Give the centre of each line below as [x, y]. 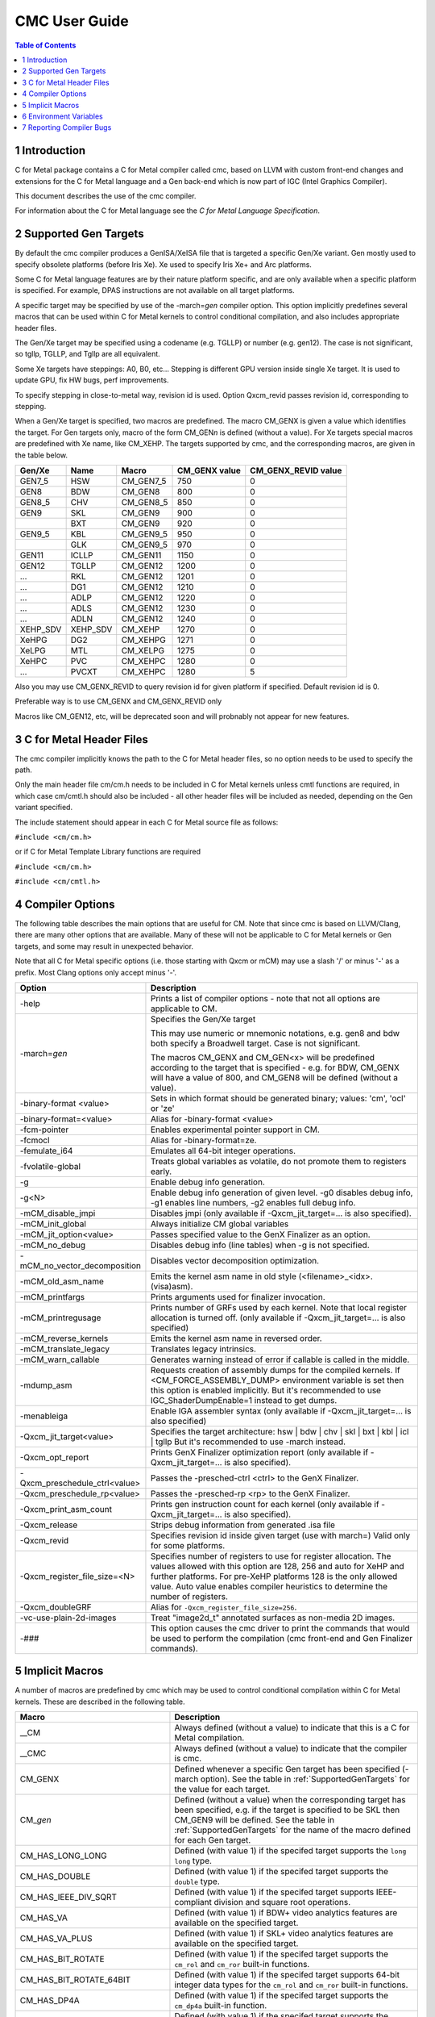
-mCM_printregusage [60, 1318]
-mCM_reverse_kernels [64, 1338]
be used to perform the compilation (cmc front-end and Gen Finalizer [282, 1638]
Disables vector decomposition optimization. [235, 1260]
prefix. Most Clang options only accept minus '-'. [96, 972]
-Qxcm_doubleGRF [56, 1607]
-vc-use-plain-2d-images [68, 1618]
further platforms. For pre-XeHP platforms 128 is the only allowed [274, 1576]
